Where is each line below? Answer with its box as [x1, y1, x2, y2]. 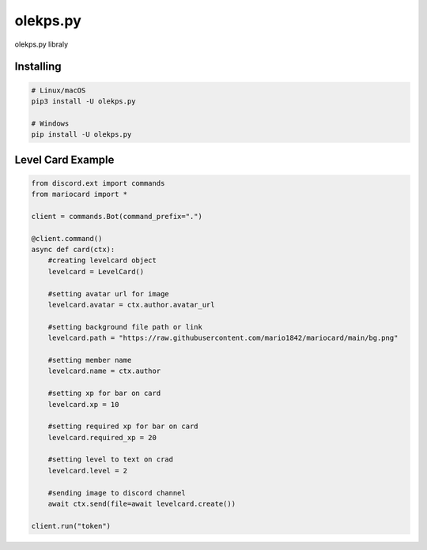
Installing [14, 60, 62, 73]
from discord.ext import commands [31, 179, 165, 187]
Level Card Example [14, 153, 115, 166]
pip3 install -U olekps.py [31, 96, 136, 106]
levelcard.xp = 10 [47, 400, 119, 409]
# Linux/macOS [31, 85, 86, 95]
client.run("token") [31, 522, 111, 530]
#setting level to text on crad [47, 455, 174, 464]
